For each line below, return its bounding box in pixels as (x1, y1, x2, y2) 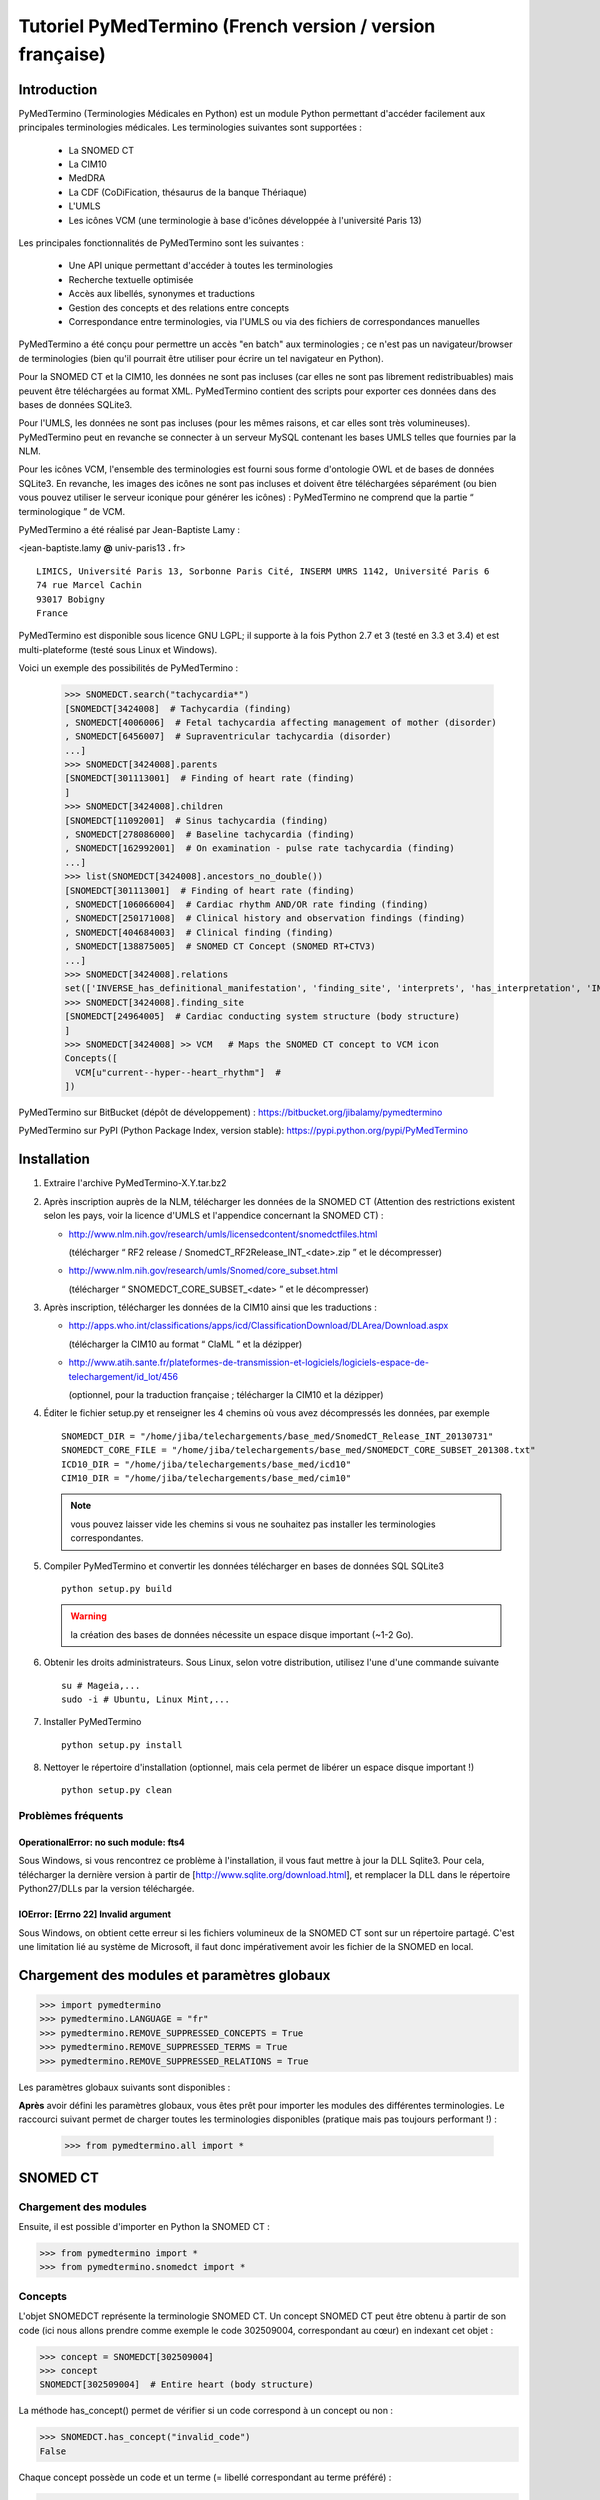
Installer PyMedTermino (43, 1716, 142, 1728)
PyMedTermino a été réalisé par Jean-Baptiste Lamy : (18, 524, 240, 536)
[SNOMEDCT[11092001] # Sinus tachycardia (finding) (64, 815, 329, 826)
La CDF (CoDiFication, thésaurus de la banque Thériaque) (68, 186, 307, 198)
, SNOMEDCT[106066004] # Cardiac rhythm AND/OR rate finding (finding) (64, 898, 429, 910)
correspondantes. (70, 1532, 144, 1544)
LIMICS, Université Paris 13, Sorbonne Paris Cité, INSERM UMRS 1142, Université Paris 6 (36, 565, 490, 577)
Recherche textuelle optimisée (68, 273, 194, 285)
